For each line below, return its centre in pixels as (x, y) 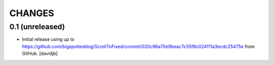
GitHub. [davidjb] (40, 53)
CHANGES (32, 13)
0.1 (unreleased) (37, 27)
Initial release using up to (48, 39)
